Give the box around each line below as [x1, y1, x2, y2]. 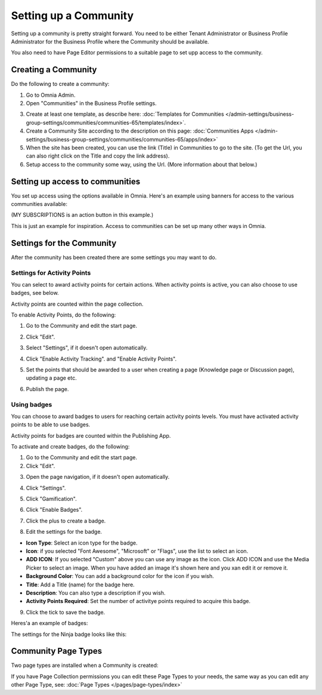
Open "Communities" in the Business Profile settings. [26, 100, 157, 107]
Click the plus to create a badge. [26, 517, 106, 524]
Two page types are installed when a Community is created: [11, 662, 159, 669]
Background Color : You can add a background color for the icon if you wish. [26, 573, 214, 580]
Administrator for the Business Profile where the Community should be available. [11, 38, 209, 45]
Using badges [11, 400, 52, 408]
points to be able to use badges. [11, 421, 91, 428]
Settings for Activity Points [11, 269, 91, 277]
